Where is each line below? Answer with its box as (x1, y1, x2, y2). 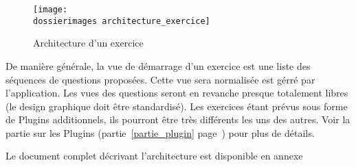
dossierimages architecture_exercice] (33, 16, 210, 26)
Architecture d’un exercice (33, 36, 144, 50)
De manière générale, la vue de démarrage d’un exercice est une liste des (5, 58, 311, 73)
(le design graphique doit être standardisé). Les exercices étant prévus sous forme (5, 99, 348, 113)
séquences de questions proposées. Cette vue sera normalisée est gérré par (5, 72, 315, 86)
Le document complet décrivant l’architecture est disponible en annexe (5, 149, 303, 163)
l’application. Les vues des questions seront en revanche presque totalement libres (5, 86, 348, 100)
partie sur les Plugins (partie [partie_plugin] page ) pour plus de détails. (5, 125, 315, 140)
